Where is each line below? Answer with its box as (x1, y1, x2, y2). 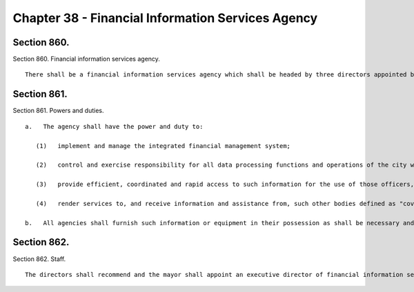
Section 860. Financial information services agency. (12, 55, 160, 63)
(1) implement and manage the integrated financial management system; (35, 142, 291, 149)
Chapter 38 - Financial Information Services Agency (12, 10, 318, 25)
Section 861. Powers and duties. (12, 107, 104, 115)
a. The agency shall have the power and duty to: (25, 123, 204, 130)
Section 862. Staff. (12, 255, 66, 263)
